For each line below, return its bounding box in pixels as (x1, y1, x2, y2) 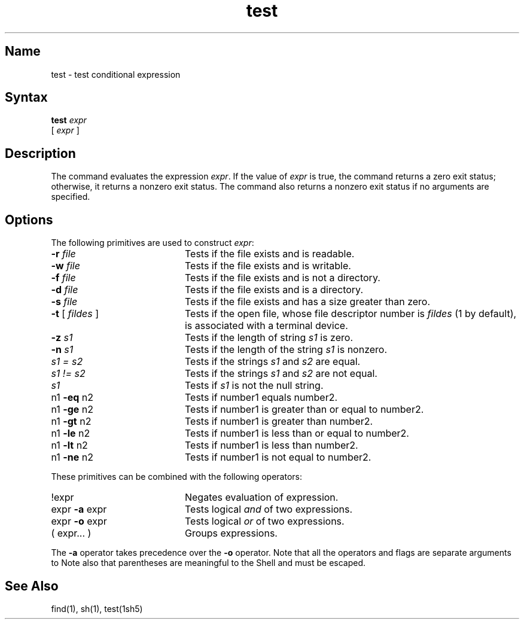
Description (5, 145, 76, 161)
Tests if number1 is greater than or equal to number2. (184, 403, 424, 416)
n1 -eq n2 (51, 391, 94, 404)
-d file (51, 284, 78, 296)
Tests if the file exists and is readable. (184, 248, 355, 260)
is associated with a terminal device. (184, 319, 348, 332)
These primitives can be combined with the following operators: (51, 471, 303, 482)
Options (5, 212, 53, 227)
